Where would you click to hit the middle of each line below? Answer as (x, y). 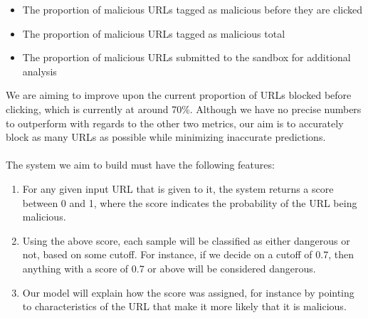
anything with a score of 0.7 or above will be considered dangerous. (169, 268)
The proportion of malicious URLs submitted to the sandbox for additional (186, 57)
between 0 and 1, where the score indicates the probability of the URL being (190, 202)
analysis (40, 71)
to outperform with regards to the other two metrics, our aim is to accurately (175, 123)
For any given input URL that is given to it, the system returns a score (178, 188)
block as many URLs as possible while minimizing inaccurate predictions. (166, 137)
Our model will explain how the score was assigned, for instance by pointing (188, 292)
